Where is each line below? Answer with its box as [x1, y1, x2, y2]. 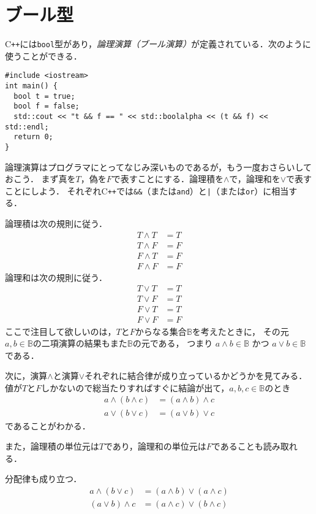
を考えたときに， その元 [192, 324, 289, 337]
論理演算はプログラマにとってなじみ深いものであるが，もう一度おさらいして [5, 160, 312, 173]
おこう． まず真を [5, 172, 76, 185]
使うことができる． [5, 49, 82, 62]
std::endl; [5, 122, 49, 131]
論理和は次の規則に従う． [5, 270, 107, 283]
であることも [211, 440, 263, 453]
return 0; [13, 132, 53, 142]
